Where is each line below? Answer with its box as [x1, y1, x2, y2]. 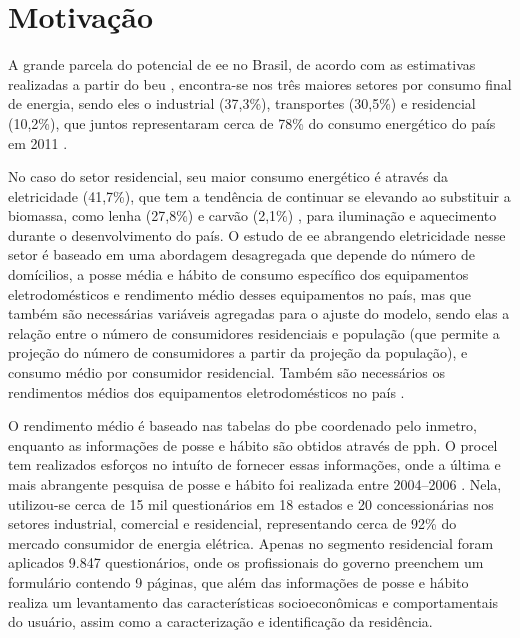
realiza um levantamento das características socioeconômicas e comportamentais [8, 591, 499, 612]
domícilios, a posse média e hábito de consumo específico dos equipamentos [8, 264, 469, 285]
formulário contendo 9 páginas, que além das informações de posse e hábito [8, 571, 469, 592]
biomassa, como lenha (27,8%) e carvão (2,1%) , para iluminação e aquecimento [8, 205, 497, 226]
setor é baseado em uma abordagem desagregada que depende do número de [8, 244, 476, 265]
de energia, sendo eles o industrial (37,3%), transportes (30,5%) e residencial [8, 93, 476, 114]
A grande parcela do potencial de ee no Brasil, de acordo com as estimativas [8, 54, 476, 75]
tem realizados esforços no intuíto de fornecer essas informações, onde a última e [8, 454, 501, 475]
